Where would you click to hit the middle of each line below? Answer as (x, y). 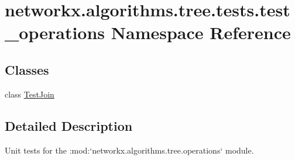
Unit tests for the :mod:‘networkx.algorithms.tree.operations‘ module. (129, 150)
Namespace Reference (201, 32)
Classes (27, 69)
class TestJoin (30, 94)
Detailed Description (69, 125)
